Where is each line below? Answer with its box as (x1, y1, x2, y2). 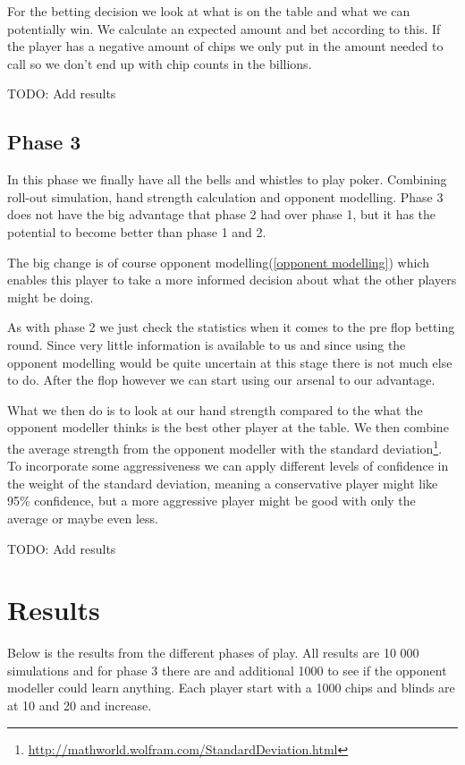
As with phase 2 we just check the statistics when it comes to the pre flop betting (7, 318, 455, 336)
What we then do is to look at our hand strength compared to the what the (7, 400, 423, 419)
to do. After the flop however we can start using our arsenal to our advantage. (7, 370, 435, 389)
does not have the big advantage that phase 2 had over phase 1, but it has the (7, 205, 436, 224)
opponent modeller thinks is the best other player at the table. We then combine (7, 418, 449, 437)
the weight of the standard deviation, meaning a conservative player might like (7, 473, 438, 492)
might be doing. (7, 287, 94, 306)
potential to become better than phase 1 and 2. (7, 222, 266, 241)
